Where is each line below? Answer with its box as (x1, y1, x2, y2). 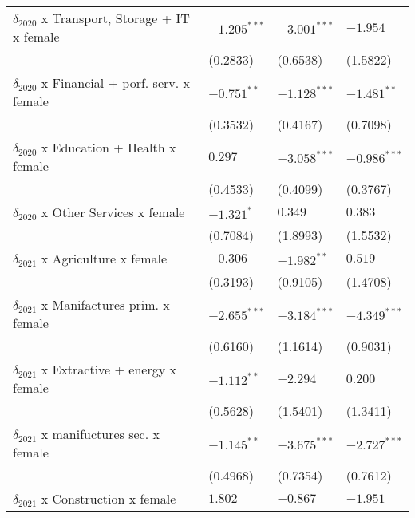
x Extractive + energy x (41, 360, 176, 378)
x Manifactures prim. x (41, 295, 170, 314)
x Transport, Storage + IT (41, 9, 190, 27)
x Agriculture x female (41, 249, 168, 267)
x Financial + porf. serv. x (41, 73, 190, 92)
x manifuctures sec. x (41, 425, 160, 443)
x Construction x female (41, 489, 176, 508)
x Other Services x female (41, 203, 185, 221)
